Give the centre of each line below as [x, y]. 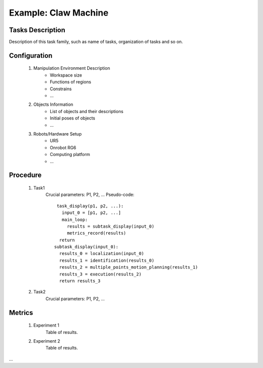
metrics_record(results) [97, 233]
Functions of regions [71, 82]
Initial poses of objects [73, 118]
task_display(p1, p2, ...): [90, 206]
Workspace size [66, 75]
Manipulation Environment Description [72, 68]
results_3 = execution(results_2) [100, 274]
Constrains [61, 89]
